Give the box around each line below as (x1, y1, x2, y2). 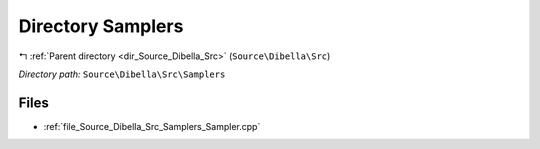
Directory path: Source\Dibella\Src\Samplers (18, 68, 226, 80)
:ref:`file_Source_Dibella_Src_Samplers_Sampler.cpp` (43, 120, 261, 132)
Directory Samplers (18, 15, 184, 37)
